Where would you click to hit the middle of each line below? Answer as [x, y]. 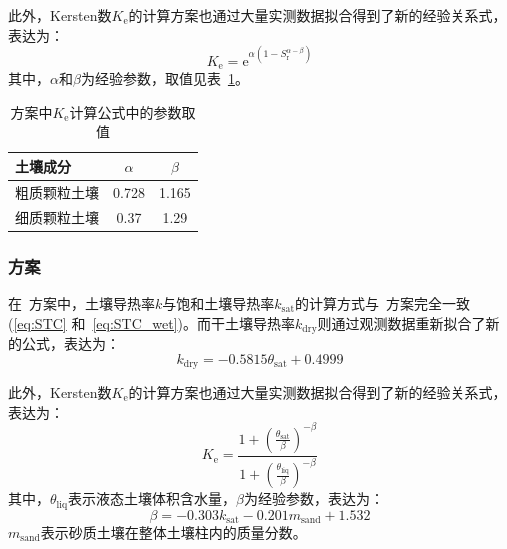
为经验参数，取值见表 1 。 [164, 78]
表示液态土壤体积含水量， [152, 498]
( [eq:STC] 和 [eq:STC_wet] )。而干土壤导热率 [152, 322]
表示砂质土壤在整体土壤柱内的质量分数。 [173, 531]
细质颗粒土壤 [57, 216]
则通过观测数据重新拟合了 [401, 322]
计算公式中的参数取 [132, 111]
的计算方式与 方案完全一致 [382, 302]
